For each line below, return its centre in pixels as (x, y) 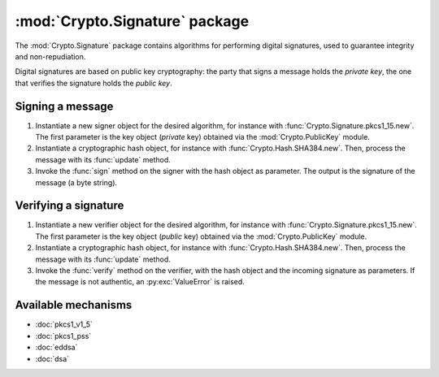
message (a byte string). (76, 182)
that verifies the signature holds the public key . (93, 83)
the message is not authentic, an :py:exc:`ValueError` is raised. (140, 282)
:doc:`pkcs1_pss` (63, 336)
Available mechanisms (74, 305)
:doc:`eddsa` (57, 347)
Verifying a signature (70, 206)
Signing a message (64, 106)
